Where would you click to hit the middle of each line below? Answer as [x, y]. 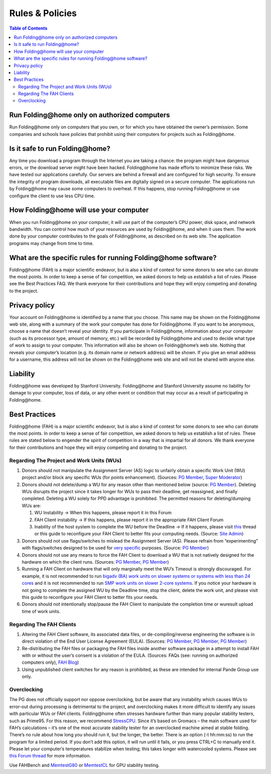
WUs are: [31, 505]
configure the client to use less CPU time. [52, 196]
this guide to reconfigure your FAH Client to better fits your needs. [90, 597]
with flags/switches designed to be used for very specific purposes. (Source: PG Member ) [115, 548]
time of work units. [41, 611]
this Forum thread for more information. [50, 756]
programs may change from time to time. [51, 243]
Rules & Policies [43, 13]
